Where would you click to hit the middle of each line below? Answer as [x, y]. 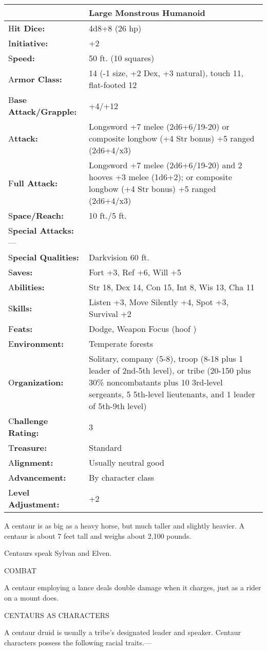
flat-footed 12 [113, 85]
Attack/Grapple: [43, 111]
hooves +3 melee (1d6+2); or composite [160, 177]
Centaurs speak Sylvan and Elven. [58, 553]
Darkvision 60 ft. [119, 257]
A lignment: [31, 462]
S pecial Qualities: [44, 257]
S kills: [20, 308]
